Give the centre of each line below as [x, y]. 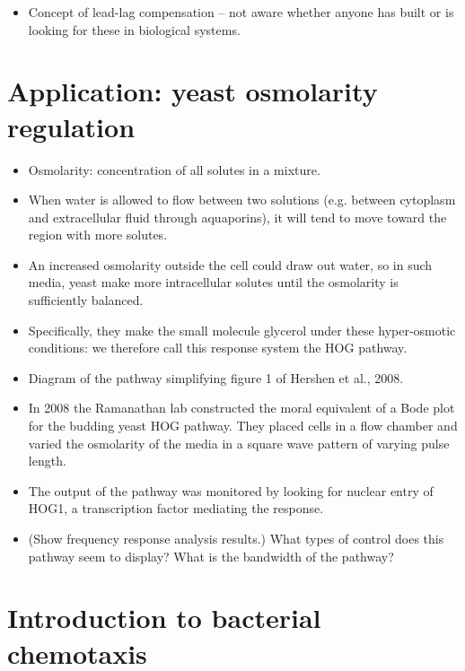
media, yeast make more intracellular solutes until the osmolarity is [213, 282]
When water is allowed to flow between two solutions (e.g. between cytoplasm [242, 200]
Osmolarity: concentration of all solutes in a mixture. [174, 169]
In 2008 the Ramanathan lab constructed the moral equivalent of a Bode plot [241, 408]
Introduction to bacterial [164, 618]
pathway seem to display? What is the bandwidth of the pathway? [211, 556]
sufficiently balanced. [86, 300]
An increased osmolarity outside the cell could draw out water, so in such [230, 264]
